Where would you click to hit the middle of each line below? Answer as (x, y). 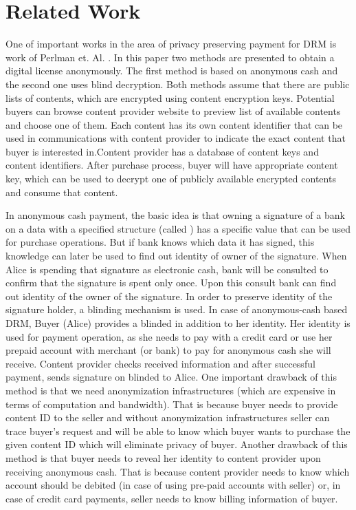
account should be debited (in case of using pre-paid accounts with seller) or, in (173, 485)
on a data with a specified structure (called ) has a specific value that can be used (178, 228)
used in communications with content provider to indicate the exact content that (176, 138)
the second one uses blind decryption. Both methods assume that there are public (178, 84)
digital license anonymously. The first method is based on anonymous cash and (172, 71)
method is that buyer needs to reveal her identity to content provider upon (163, 457)
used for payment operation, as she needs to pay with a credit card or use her (169, 336)
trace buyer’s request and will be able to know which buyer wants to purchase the (178, 431)
